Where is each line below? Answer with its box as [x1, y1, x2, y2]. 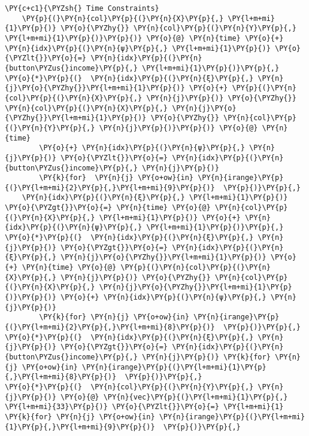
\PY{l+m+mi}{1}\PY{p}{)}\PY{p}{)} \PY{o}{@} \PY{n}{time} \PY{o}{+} [5, 33, 284, 42]
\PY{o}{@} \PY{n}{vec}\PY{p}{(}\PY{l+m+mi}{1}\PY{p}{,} [60, 392, 288, 401]
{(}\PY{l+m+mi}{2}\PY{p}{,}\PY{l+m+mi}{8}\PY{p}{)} [5, 323, 215, 331]
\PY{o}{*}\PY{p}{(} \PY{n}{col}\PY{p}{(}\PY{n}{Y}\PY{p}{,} [5, 382, 254, 391]
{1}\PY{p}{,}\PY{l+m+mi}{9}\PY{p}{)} [5, 422, 155, 431]
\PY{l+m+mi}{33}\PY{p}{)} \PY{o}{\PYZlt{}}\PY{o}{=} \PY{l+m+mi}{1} [5, 403, 284, 411]
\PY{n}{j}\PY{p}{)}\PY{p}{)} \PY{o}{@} [99, 123, 258, 132]
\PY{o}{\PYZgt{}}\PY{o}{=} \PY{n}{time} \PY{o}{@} [5, 203, 211, 212]
